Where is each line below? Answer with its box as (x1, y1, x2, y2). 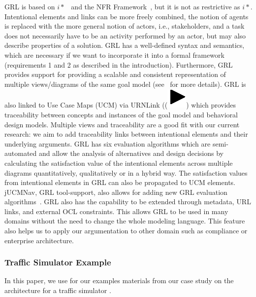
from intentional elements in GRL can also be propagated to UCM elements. (4, 177, 235, 187)
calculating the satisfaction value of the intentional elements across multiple (4, 157, 233, 168)
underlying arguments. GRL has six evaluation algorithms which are (4, 138, 211, 148)
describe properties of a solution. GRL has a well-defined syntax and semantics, (4, 40, 245, 50)
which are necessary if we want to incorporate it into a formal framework (4, 49, 224, 60)
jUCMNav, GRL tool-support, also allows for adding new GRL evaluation (4, 186, 227, 197)
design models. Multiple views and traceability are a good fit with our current (4, 119, 240, 129)
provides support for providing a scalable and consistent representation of (4, 69, 226, 79)
